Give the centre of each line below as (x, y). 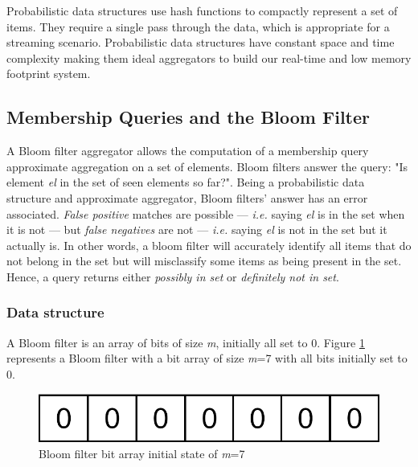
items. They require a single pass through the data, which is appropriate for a (198, 26)
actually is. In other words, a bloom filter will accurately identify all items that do (209, 245)
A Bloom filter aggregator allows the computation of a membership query (188, 151)
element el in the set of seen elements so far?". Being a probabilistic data (186, 182)
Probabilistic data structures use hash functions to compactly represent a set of (202, 10)
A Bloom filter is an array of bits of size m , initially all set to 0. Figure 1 (186, 342)
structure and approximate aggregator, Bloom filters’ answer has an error (187, 197)
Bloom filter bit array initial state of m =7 (142, 453)
